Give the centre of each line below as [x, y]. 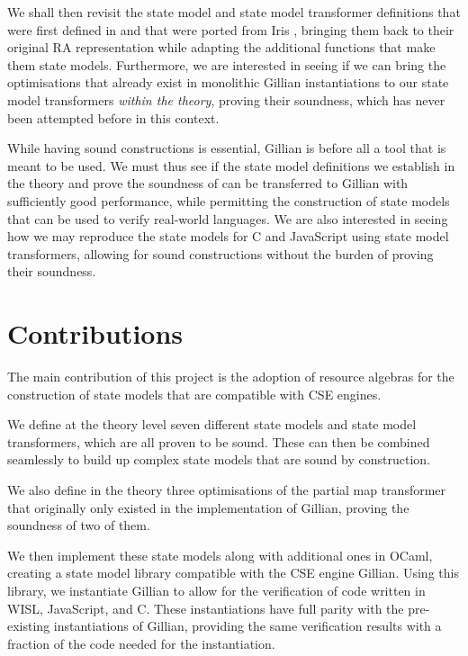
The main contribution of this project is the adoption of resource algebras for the [231, 377]
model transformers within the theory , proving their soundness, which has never [226, 99]
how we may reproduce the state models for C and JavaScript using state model [228, 236]
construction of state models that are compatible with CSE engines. [194, 394]
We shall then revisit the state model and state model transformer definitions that [234, 12]
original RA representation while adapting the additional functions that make [221, 47]
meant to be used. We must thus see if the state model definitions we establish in [231, 165]
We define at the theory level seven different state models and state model [212, 424]
